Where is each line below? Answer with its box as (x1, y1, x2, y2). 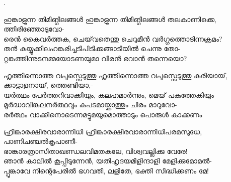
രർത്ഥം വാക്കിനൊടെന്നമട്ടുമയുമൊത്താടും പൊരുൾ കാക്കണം (4, 109, 202, 119)
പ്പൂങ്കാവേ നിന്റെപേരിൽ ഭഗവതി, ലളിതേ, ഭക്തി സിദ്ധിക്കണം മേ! (4, 165, 209, 175)
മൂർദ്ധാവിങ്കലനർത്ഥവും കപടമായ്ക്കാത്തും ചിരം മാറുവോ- (4, 99, 177, 110)
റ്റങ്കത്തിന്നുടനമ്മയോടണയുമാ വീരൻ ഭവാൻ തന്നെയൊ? (4, 53, 187, 63)
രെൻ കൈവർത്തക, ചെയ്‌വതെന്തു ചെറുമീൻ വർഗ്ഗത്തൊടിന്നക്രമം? (4, 33, 222, 44)
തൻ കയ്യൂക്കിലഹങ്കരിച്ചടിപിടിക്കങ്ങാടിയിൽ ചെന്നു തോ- (4, 43, 181, 54)
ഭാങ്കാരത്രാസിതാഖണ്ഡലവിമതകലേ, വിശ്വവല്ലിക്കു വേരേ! (4, 145, 188, 156)
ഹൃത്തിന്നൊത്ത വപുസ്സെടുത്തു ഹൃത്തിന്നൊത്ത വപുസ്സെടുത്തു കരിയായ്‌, (4, 70, 227, 80)
